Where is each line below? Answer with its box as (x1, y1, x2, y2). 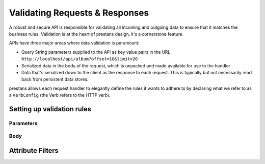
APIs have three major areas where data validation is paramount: (9, 40, 140, 46)
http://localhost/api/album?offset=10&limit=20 (21, 56, 138, 62)
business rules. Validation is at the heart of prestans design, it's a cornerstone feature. (9, 31, 184, 37)
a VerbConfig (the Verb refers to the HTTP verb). (9, 92, 110, 98)
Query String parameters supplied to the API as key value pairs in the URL (21, 49, 171, 55)
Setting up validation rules (9, 105, 91, 113)
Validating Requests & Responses (9, 7, 149, 18)
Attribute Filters (9, 146, 59, 155)
